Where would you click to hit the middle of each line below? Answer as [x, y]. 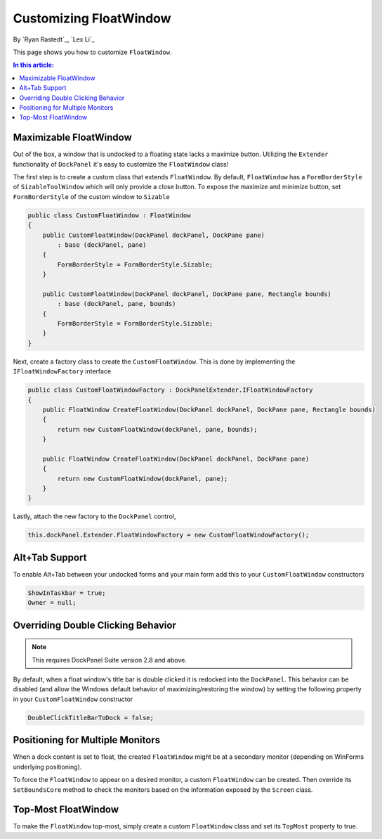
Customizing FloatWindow [92, 18]
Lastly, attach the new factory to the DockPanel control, [94, 516]
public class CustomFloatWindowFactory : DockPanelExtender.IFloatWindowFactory [170, 390]
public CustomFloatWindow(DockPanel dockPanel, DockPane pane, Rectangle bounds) [187, 294]
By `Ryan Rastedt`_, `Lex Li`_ [54, 39]
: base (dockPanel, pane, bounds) [117, 304]
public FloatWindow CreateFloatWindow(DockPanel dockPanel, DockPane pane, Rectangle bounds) [209, 409]
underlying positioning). [47, 767]
